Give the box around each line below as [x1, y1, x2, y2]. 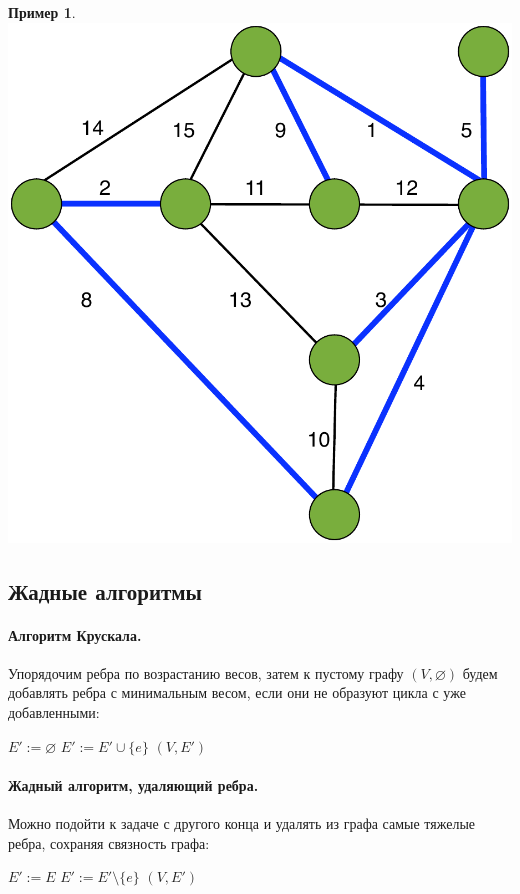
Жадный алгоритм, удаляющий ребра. [8, 774, 259, 795]
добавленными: [8, 702, 100, 723]
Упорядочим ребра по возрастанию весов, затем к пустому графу [8, 662, 404, 683]
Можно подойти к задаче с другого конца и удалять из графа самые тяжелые [8, 813, 476, 834]
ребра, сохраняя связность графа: [8, 832, 210, 853]
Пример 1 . [8, 2, 76, 22]
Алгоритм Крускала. [8, 624, 142, 645]
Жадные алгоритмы [8, 575, 202, 606]
